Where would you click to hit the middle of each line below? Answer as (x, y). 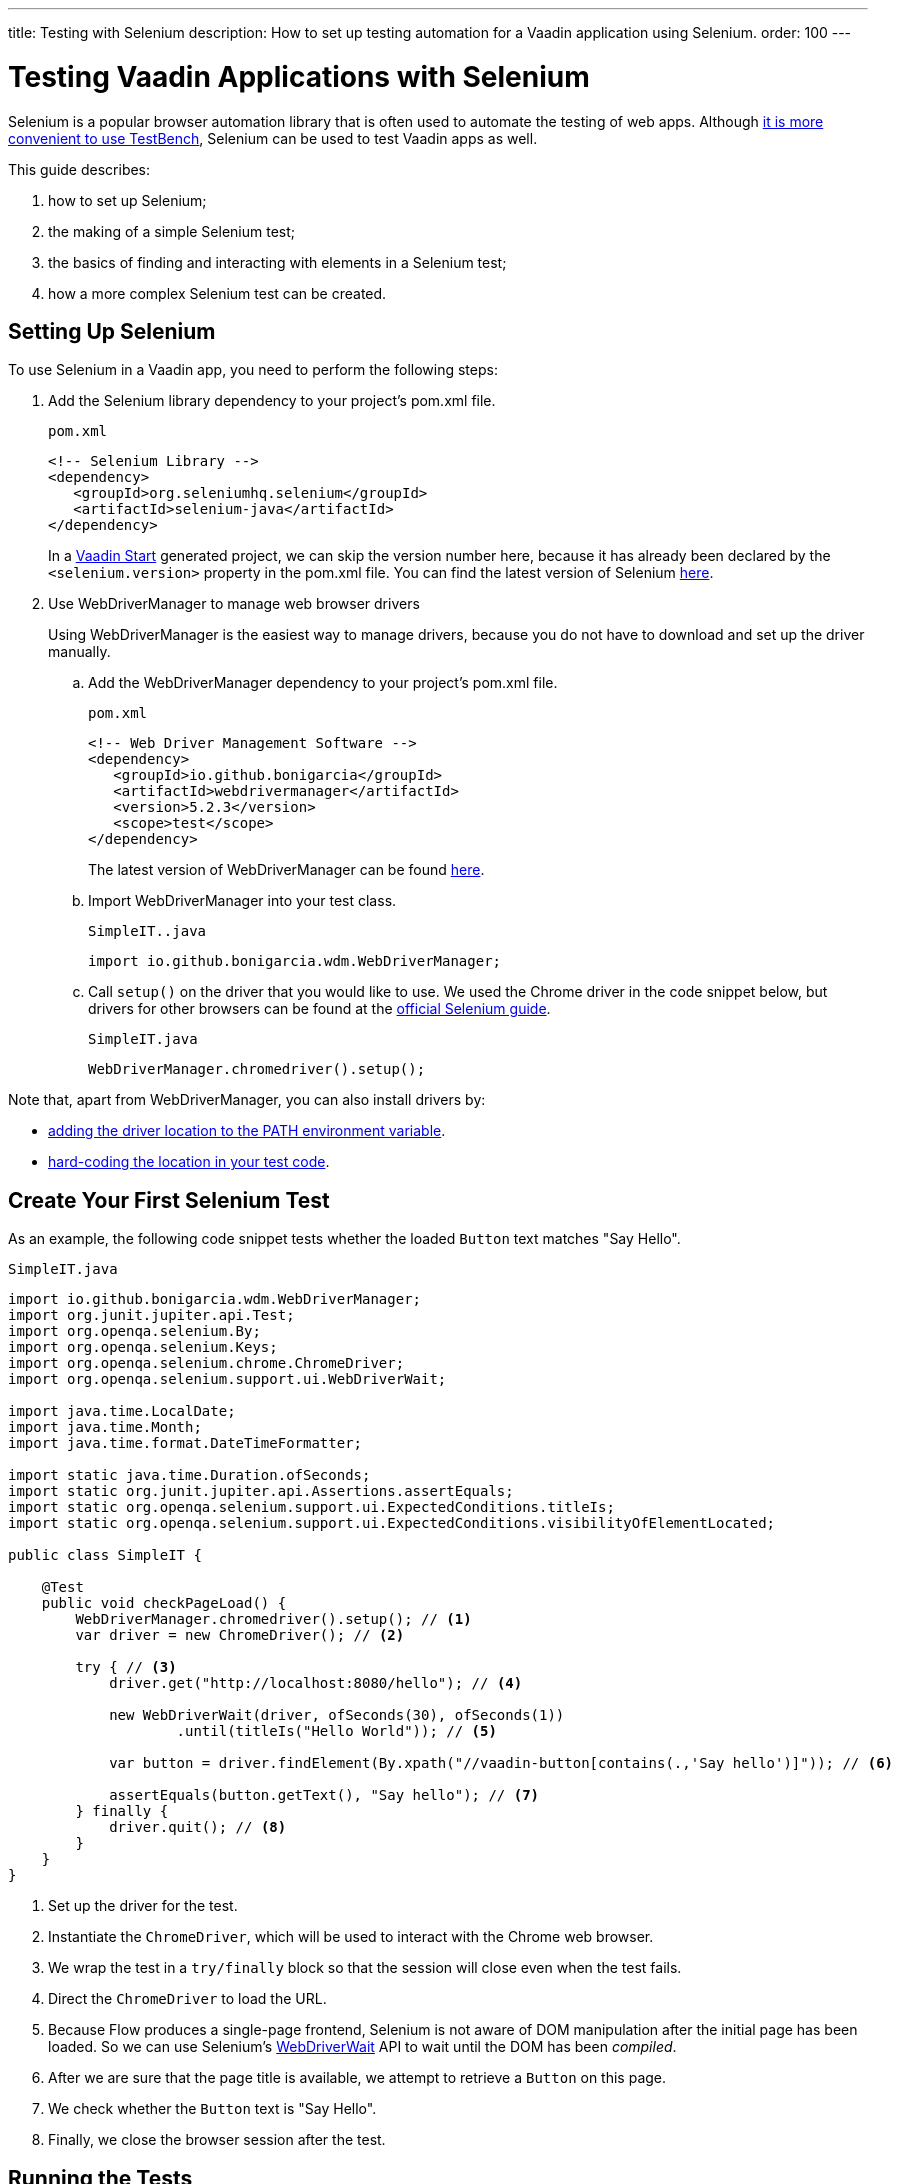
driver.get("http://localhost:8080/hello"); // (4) (316, 1683)
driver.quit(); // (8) (198, 1827)
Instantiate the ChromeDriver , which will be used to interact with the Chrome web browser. (351, 1937)
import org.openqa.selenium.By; (134, 1331)
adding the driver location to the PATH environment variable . (247, 1131)
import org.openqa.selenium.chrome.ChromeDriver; (206, 1363)
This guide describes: (79, 169)
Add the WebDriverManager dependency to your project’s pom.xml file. (323, 683)
